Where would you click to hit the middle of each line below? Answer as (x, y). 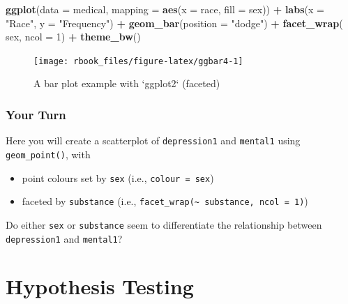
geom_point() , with (48, 154)
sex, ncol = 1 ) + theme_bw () (73, 37)
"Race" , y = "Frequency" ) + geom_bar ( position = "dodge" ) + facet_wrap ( (174, 23)
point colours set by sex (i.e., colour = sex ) (118, 177)
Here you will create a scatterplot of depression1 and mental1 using (153, 140)
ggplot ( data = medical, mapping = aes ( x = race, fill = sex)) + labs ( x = (165, 9)
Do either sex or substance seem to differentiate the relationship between (164, 224)
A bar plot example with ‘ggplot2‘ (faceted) (127, 83)
